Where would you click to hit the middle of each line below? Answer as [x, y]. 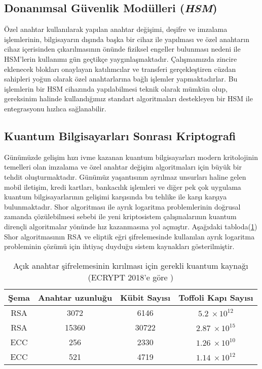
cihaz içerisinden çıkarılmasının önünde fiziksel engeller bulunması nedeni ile [122, 49]
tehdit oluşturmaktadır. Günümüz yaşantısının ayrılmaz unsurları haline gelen [125, 176]
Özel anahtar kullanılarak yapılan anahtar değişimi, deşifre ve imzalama [116, 29]
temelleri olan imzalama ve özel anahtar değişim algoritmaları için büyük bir [123, 167]
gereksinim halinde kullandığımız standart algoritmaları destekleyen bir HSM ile [128, 98]
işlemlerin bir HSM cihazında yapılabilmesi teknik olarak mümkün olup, [116, 88]
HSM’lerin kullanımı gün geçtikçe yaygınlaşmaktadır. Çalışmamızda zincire [121, 58]
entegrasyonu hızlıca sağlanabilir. [55, 108]
